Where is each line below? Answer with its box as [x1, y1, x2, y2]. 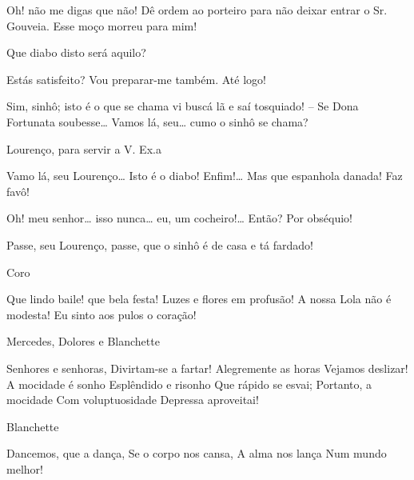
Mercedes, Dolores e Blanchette [6, 333, 160, 350]
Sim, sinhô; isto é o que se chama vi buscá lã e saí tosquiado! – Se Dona [6, 98, 359, 114]
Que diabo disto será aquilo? [6, 44, 146, 61]
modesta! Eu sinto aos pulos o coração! [6, 306, 197, 322]
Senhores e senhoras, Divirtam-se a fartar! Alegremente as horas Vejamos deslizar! [6, 359, 408, 376]
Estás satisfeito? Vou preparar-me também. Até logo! [6, 70, 266, 87]
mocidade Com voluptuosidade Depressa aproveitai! [6, 391, 259, 408]
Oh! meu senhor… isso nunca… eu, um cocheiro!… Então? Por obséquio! [6, 210, 353, 226]
